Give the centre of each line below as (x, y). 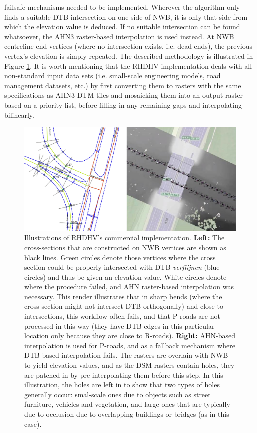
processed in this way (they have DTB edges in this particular (119, 326)
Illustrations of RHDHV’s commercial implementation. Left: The (124, 237)
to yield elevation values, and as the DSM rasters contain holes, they (130, 365)
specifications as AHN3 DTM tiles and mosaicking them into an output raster (124, 95)
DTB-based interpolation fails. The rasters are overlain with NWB (126, 355)
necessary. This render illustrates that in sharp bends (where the (123, 296)
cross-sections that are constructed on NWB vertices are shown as (125, 247)
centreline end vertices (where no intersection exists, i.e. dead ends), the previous (128, 46)
